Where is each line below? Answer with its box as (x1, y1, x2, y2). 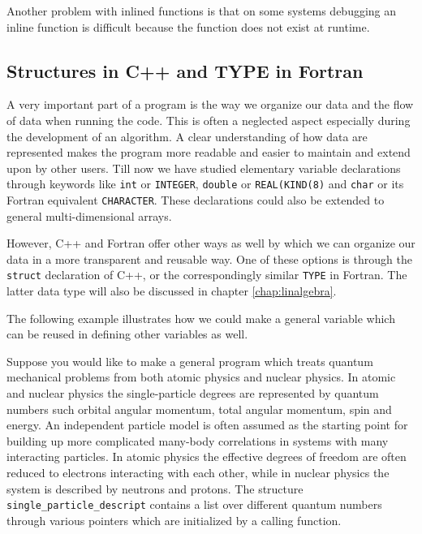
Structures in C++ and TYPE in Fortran (6, 58, 364, 83)
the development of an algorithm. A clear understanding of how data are (6, 127, 368, 144)
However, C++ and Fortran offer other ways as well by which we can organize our (6, 235, 416, 252)
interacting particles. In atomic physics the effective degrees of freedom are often (6, 448, 407, 465)
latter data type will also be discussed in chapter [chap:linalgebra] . (6, 282, 337, 299)
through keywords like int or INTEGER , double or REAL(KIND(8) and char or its (6, 175, 404, 192)
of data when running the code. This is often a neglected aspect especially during (6, 111, 411, 128)
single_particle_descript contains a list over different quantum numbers (6, 496, 382, 513)
